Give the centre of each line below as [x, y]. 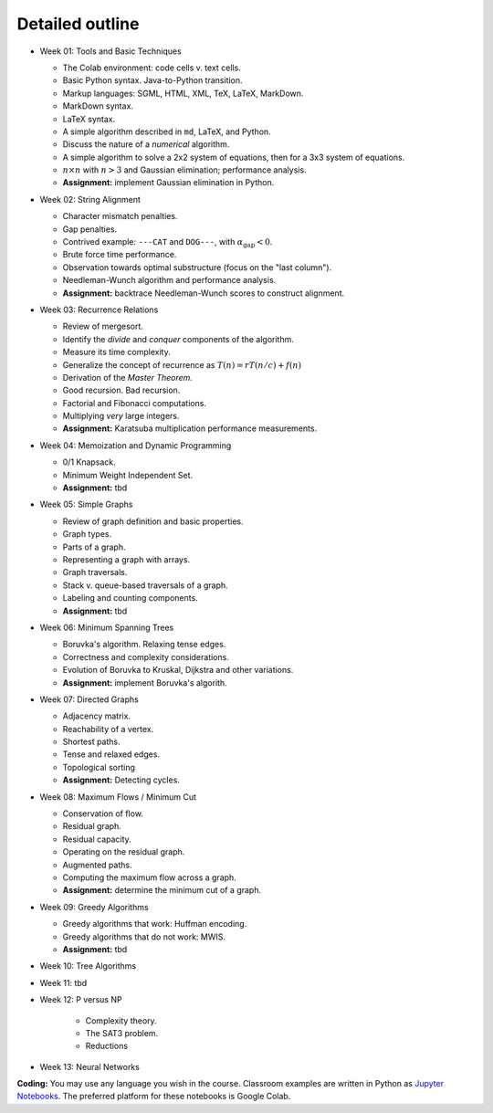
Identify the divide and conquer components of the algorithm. [178, 339]
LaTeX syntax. [89, 119]
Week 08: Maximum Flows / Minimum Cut [118, 797]
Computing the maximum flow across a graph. [149, 877]
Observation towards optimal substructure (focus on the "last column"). [197, 267]
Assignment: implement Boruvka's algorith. [145, 682]
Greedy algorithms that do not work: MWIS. [144, 937]
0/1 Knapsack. [89, 462]
